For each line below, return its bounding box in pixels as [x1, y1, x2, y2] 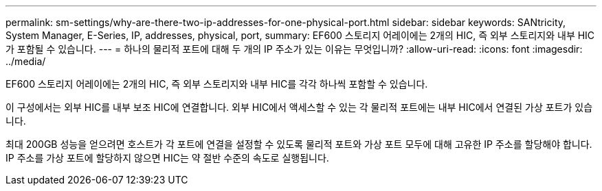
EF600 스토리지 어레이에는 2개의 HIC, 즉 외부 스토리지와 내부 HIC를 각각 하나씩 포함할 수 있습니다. [5, 78, 428, 90]
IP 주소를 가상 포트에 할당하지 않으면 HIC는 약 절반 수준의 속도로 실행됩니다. [5, 152, 329, 164]
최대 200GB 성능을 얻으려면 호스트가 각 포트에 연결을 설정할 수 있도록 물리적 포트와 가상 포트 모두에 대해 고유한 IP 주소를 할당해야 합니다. [5, 138, 592, 150]
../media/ [5, 55, 46, 67]
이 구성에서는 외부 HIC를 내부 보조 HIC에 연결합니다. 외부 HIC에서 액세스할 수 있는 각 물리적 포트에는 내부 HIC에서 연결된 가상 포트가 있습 [5, 101, 593, 113]
